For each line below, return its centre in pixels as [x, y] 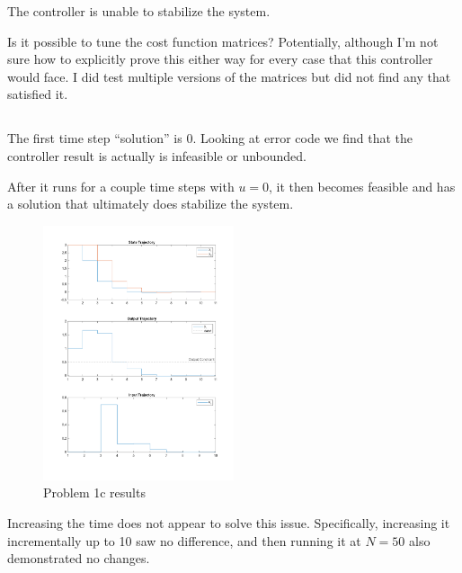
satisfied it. [38, 94]
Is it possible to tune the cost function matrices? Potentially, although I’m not [223, 41]
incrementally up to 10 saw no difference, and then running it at [184, 540]
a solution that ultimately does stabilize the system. [151, 204]
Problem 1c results [94, 492]
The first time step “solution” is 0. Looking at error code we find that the [210, 138]
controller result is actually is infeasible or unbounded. [157, 155]
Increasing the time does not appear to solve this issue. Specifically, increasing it [229, 522]
